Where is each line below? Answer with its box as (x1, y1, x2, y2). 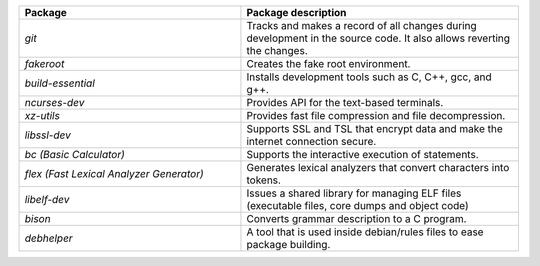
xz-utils (24, 109, 60, 122)
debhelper (24, 231, 74, 245)
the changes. (246, 44, 309, 57)
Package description (246, 6, 347, 19)
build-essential (24, 76, 95, 90)
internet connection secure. (246, 135, 377, 148)
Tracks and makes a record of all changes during (246, 19, 477, 32)
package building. (246, 238, 331, 251)
